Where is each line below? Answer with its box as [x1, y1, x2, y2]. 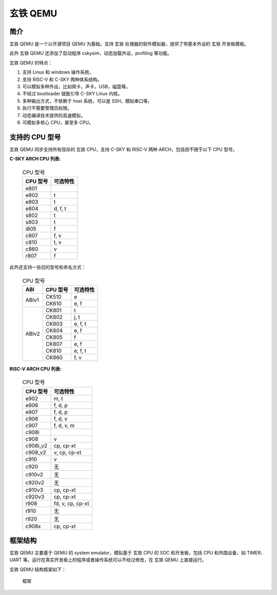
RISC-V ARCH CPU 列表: [9, 366, 62, 372]
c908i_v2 [25, 442, 48, 449]
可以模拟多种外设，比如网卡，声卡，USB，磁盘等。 [22, 84, 131, 90]
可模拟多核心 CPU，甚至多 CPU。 [22, 119, 94, 125]
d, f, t [53, 205, 67, 213]
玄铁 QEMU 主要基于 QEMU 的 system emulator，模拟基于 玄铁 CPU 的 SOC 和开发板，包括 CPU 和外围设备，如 [9, 550, 246, 556]
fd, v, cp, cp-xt [53, 500, 89, 507]
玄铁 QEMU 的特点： [9, 60, 53, 66]
